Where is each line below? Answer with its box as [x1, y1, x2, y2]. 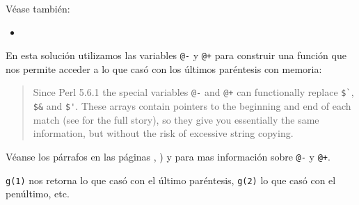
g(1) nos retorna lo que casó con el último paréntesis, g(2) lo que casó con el [6, 172, 336, 187]
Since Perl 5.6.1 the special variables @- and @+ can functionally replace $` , [33, 85, 354, 99]
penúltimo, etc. [6, 186, 70, 201]
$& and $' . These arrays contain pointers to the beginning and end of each [33, 99, 351, 113]
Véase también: [6, 1, 70, 15]
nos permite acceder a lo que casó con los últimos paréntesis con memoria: [6, 61, 322, 76]
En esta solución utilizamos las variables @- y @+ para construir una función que [6, 48, 346, 63]
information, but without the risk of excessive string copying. [33, 126, 294, 140]
